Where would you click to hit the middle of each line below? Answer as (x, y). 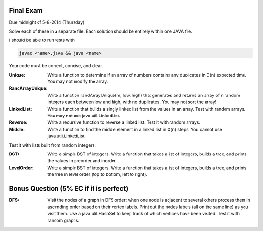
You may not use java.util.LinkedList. (84, 115)
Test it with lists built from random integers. (52, 145)
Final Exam (26, 10)
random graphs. (64, 221)
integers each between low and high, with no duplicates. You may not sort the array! (132, 102)
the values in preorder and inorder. (82, 161)
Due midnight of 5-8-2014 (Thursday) (47, 22)
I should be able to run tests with (42, 40)
